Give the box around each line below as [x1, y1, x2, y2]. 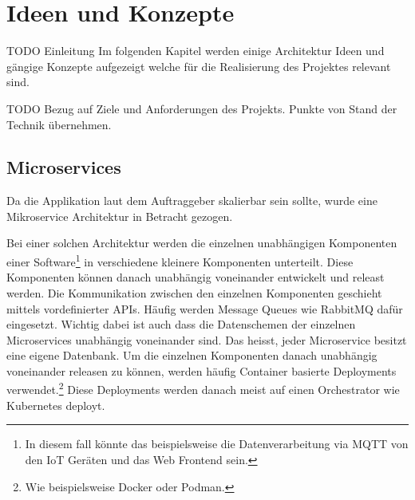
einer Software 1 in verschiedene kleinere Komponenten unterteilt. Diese [6, 251, 354, 270]
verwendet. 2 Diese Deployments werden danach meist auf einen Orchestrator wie [6, 379, 400, 398]
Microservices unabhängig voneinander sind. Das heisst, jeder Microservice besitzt [6, 331, 407, 348]
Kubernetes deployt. [6, 396, 105, 413]
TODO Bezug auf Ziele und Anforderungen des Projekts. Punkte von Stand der [6, 100, 397, 116]
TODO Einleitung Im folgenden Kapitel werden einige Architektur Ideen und [6, 42, 385, 59]
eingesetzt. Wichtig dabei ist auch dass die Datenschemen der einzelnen [6, 316, 356, 333]
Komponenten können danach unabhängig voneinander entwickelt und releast [6, 269, 385, 285]
